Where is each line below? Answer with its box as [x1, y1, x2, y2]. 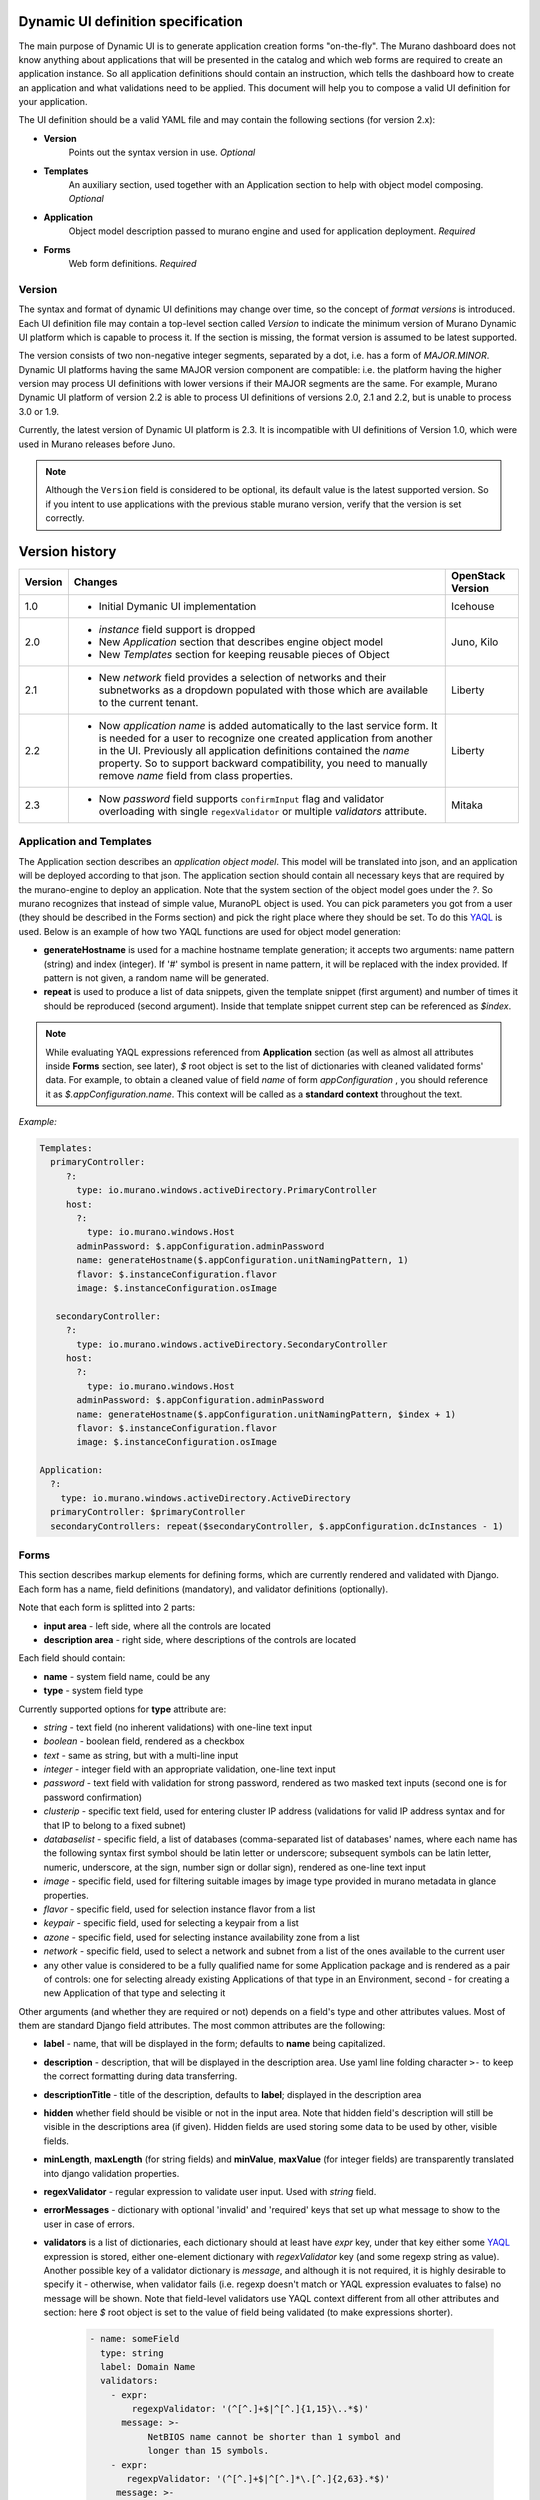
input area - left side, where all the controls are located [43, 1620, 272, 1632]
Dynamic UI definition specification [18, 13, 244, 30]
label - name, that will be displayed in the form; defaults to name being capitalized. [43, 2038, 386, 2050]
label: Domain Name [100, 2361, 196, 2372]
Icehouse [451, 600, 495, 614]
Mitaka [451, 798, 484, 812]
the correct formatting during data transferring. [43, 2070, 238, 2082]
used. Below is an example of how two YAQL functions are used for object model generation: [18, 925, 402, 937]
